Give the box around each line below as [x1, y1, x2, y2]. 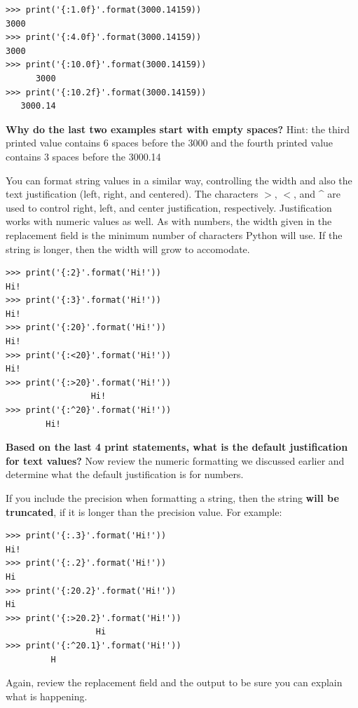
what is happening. [6, 688, 88, 703]
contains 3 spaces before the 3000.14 [6, 149, 161, 163]
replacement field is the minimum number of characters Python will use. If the [6, 227, 343, 242]
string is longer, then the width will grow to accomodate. [6, 241, 250, 256]
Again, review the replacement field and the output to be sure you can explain [6, 675, 343, 690]
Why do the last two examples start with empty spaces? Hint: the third [6, 121, 350, 136]
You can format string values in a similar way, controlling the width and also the [6, 172, 352, 187]
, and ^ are [293, 186, 340, 201]
